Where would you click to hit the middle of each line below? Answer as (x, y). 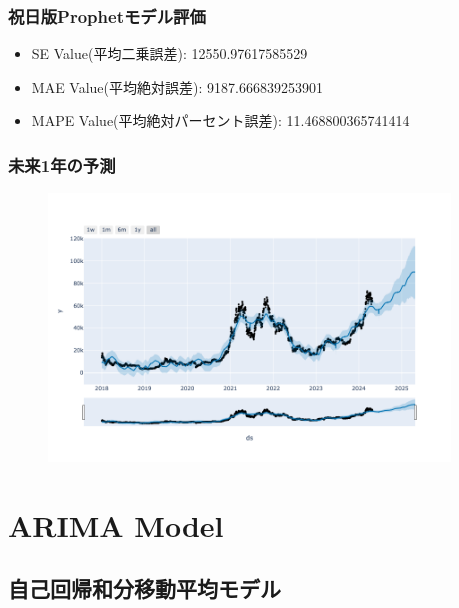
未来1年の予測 (62, 164)
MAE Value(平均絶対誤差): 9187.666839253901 (177, 86)
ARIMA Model (116, 524)
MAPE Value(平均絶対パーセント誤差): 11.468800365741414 (220, 120)
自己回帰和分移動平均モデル (144, 588)
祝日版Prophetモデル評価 (107, 15)
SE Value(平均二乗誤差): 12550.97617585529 (169, 53)
